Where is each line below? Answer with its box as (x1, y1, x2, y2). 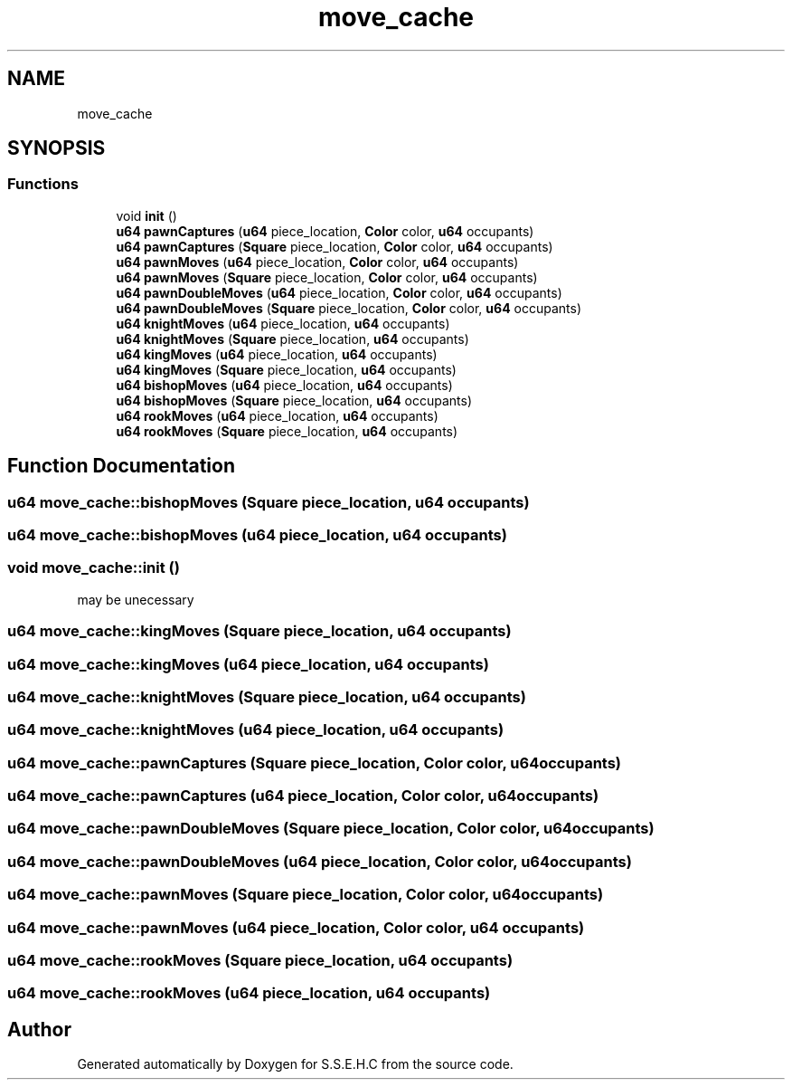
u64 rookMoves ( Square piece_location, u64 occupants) (116, 423, 458, 439)
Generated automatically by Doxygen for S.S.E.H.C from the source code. (77, 1056, 514, 1073)
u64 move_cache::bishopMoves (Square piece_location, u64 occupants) (7, 492, 530, 511)
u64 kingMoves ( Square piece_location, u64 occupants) (116, 361, 457, 377)
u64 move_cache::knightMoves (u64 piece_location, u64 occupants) (7, 720, 504, 739)
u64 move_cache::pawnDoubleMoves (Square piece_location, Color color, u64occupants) (7, 819, 655, 838)
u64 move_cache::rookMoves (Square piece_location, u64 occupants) (7, 950, 514, 969)
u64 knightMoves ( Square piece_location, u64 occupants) (116, 330, 469, 347)
